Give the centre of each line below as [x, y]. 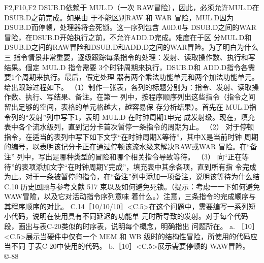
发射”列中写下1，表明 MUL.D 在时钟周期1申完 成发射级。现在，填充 [142, 117]
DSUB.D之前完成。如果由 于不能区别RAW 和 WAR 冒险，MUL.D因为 [119, 17]
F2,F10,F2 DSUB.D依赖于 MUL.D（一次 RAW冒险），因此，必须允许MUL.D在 [132, 7]
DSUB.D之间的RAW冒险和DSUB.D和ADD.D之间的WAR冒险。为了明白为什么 [131, 47]
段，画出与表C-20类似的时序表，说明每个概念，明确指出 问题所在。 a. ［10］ [131, 226]
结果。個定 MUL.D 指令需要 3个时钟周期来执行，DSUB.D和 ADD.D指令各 [126, 67]
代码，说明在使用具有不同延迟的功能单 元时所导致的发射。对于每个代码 [129, 216]
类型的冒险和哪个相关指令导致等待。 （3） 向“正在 [158, 156]
